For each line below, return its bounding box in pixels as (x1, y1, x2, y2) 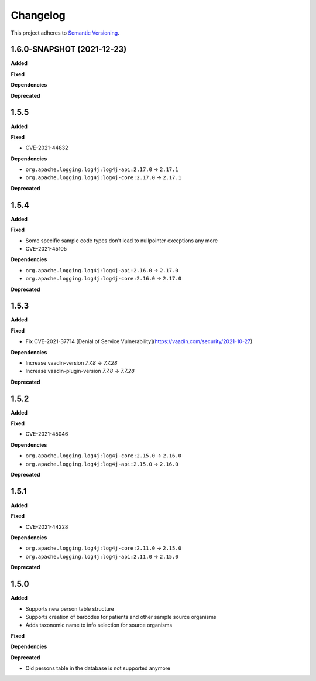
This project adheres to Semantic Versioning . (11, 29, 119, 36)
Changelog (11, 9, 66, 22)
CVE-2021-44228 (25, 523, 68, 530)
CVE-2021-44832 (25, 144, 68, 152)
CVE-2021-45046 (25, 430, 68, 437)
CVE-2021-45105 (25, 245, 67, 252)
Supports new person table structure (25, 605, 114, 612)
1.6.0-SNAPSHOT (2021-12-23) (11, 45, 127, 54)
